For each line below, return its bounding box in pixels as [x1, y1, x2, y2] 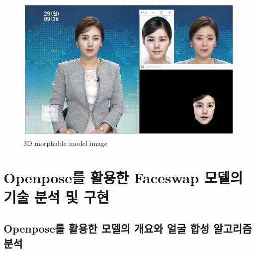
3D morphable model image [23, 137, 108, 148]
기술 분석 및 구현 [3, 186, 109, 207]
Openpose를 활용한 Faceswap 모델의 [3, 167, 243, 187]
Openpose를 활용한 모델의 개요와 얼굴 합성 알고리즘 [3, 221, 252, 236]
